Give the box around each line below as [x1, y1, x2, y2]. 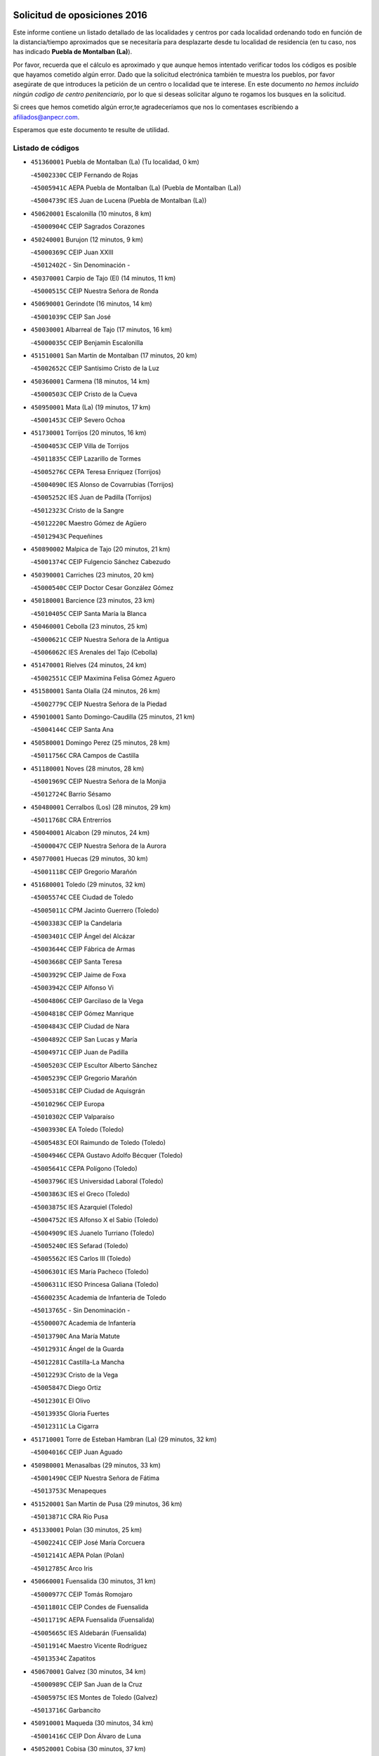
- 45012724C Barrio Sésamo [30, 790, 112, 799]
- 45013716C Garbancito [30, 1706, 101, 1715]
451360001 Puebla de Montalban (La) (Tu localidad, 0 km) [30, 158, 200, 166]
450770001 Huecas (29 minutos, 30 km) [30, 854, 149, 863]
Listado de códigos [13, 143, 80, 152]
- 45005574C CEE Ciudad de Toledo [30, 893, 133, 902]
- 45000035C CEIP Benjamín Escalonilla [30, 338, 144, 347]
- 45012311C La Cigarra [30, 1422, 99, 1431]
